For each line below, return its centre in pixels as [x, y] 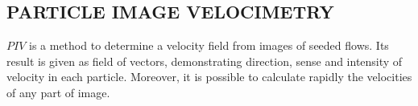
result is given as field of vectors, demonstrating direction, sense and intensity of [205, 61]
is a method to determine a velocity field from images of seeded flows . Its [209, 45]
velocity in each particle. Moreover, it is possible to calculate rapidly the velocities [209, 77]
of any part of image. [58, 92]
